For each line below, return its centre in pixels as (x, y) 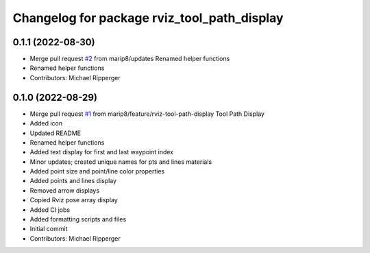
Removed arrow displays (64, 190)
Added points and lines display (73, 181)
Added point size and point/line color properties (97, 171)
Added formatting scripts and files (78, 219)
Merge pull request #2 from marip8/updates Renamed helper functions (130, 59)
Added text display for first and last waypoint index (102, 152)
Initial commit (49, 229)
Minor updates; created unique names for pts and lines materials (121, 162)
